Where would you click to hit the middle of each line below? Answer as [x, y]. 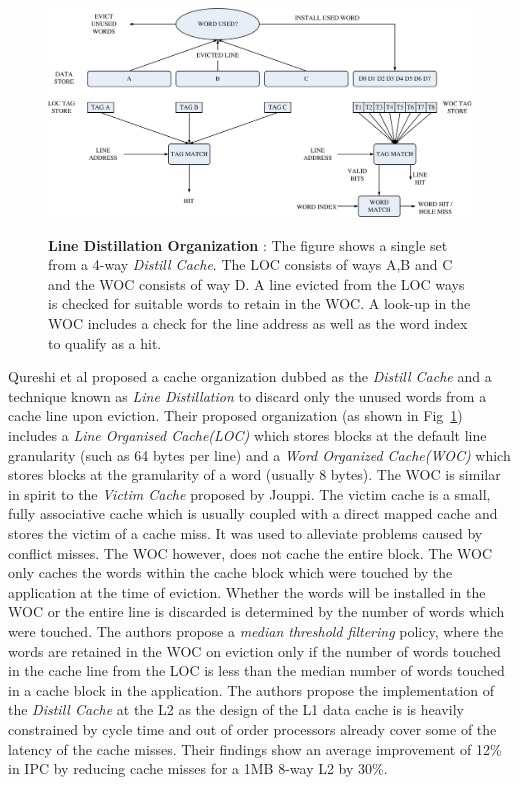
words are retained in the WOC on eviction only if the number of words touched [254, 650]
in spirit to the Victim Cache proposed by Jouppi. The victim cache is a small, [249, 493]
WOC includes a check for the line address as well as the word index [258, 323]
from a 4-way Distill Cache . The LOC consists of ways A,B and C [250, 264]
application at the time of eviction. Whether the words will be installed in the [247, 591]
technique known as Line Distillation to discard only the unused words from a [247, 395]
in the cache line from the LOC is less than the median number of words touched [256, 670]
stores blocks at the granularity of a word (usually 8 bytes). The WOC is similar [254, 474]
